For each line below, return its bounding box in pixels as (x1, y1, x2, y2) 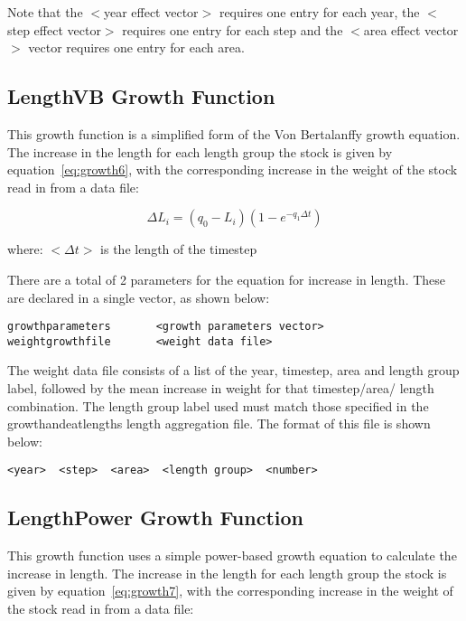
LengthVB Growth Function (7, 82, 275, 110)
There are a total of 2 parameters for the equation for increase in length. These (7, 269, 446, 288)
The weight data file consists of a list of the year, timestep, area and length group (7, 361, 460, 380)
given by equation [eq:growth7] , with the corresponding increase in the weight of (7, 581, 453, 600)
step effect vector (7, 20, 101, 39)
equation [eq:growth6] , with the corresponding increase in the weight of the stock (7, 160, 458, 179)
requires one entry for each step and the (122, 20, 343, 39)
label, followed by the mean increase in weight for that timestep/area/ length (7, 379, 434, 398)
